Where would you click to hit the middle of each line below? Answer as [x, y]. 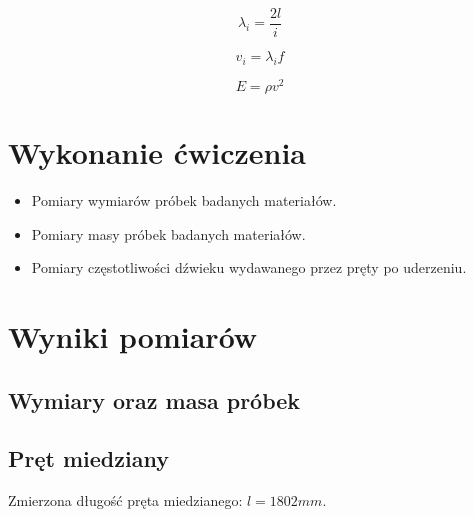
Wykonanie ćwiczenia [157, 152]
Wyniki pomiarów [133, 336]
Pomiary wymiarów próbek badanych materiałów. [184, 200]
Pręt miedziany [88, 458]
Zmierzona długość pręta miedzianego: [125, 500]
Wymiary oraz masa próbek [154, 399]
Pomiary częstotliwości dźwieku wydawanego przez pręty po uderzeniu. [249, 267]
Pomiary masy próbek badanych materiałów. [168, 233]
